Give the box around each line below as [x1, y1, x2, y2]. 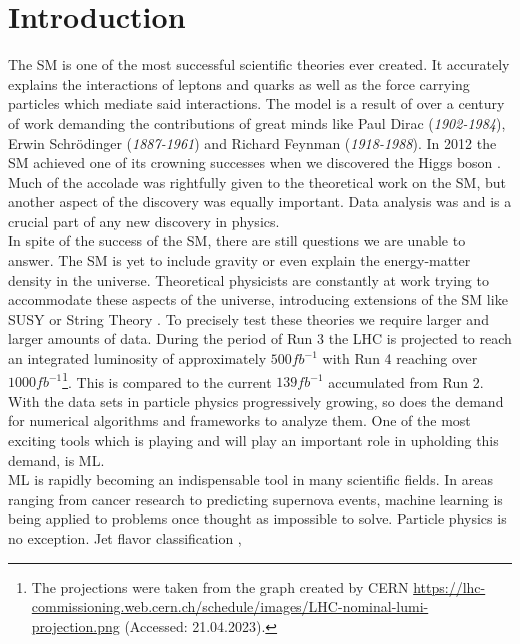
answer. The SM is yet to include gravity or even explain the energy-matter [8, 250, 471, 271]
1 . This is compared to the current [62, 368, 272, 392]
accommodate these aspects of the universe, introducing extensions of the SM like [8, 289, 508, 310]
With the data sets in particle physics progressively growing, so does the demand [8, 390, 504, 411]
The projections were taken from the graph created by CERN [31, 576, 409, 597]
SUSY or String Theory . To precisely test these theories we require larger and [8, 308, 489, 329]
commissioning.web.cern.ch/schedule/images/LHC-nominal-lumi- [31, 596, 429, 617]
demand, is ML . [8, 449, 105, 470]
